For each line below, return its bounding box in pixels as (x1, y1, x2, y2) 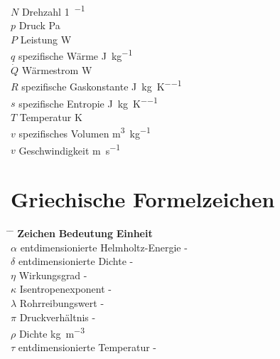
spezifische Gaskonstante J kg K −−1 (21, 77, 182, 93)
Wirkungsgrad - (18, 267, 87, 282)
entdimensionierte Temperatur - (18, 340, 157, 355)
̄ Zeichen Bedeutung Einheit (11, 226, 153, 240)
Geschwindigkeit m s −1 (18, 140, 121, 157)
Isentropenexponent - (19, 281, 112, 296)
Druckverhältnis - (19, 309, 96, 324)
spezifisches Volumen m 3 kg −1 (18, 124, 151, 141)
